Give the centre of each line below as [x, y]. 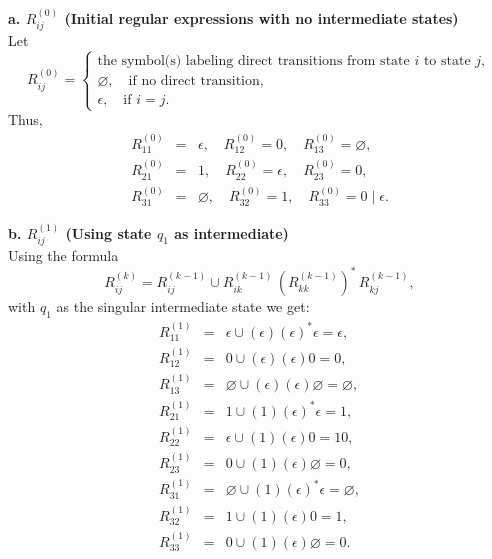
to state [447, 61]
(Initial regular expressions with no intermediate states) [261, 17]
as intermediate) [231, 232]
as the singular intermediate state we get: [183, 306]
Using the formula [63, 255]
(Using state [108, 232]
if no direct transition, [196, 81]
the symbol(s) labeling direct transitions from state [253, 61]
